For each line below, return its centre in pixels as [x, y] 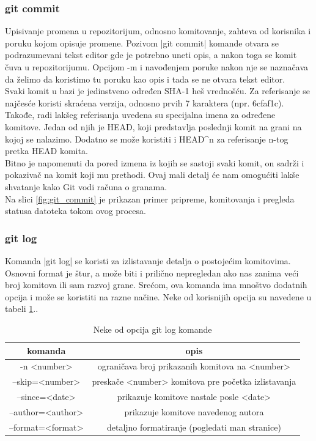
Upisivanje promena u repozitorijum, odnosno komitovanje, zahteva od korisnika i [158, 31]
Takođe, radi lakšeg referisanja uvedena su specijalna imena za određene [140, 115]
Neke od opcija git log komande [152, 329]
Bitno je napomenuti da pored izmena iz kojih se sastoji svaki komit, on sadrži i [155, 162]
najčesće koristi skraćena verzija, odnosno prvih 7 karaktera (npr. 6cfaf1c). [145, 102]
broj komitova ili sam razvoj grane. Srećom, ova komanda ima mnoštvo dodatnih [156, 285]
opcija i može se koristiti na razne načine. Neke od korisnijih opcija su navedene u [158, 296]
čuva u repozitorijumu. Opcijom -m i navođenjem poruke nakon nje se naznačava [157, 67]
